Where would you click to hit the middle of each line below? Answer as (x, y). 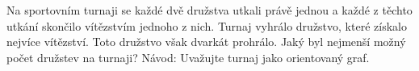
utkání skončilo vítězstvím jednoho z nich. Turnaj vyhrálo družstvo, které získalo (207, 25)
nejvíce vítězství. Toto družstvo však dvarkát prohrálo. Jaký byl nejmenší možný (206, 42)
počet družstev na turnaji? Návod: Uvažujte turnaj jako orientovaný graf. (188, 57)
